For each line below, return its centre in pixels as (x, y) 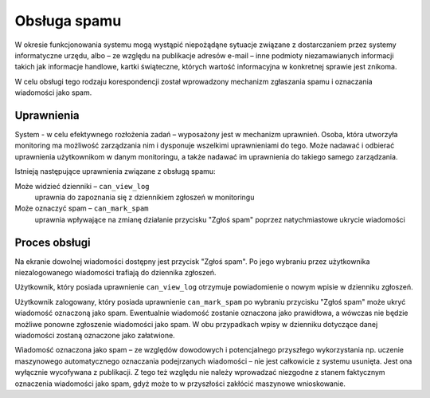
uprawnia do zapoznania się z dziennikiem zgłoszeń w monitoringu (145, 197)
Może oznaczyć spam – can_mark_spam (82, 208)
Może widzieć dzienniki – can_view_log (82, 186)
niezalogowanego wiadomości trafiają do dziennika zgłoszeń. (115, 273)
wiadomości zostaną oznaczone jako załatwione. (95, 335)
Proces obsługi (53, 242)
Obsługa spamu (68, 21)
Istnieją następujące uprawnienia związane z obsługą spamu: (115, 171)
